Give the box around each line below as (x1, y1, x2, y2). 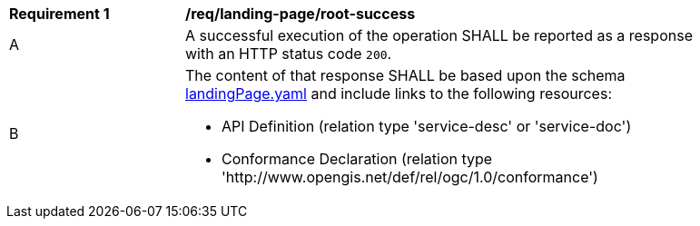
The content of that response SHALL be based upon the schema (185, 66, 626, 84)
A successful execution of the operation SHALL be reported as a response (185, 26, 693, 44)
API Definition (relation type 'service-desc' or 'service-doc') (222, 117, 632, 135)
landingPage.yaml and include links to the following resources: (185, 84, 612, 103)
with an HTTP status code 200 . (185, 44, 392, 63)
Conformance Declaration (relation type (222, 150, 493, 168)
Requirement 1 (9, 5, 110, 23)
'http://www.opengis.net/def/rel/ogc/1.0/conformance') (222, 168, 598, 186)
